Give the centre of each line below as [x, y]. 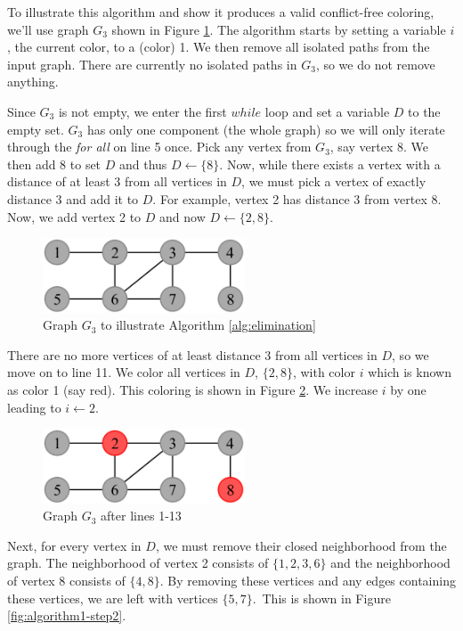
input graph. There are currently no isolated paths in [152, 64]
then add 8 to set [54, 164]
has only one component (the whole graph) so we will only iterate [266, 129]
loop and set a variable [327, 111]
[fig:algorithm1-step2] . [67, 615]
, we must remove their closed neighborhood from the [301, 545]
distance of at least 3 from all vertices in [117, 181]
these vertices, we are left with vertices [113, 598]
